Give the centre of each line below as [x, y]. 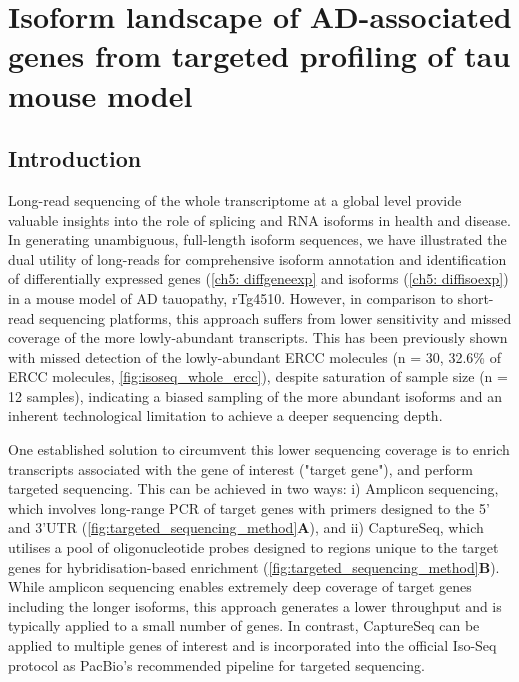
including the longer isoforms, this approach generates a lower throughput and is [255, 605]
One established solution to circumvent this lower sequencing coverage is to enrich [259, 449]
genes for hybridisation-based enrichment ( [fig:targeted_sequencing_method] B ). [254, 566]
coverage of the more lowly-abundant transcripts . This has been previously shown [258, 337]
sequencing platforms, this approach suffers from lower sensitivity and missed [275, 317]
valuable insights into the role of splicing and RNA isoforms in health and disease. [259, 219]
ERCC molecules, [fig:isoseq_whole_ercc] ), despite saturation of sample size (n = [258, 376]
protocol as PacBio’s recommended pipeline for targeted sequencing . [216, 664]
